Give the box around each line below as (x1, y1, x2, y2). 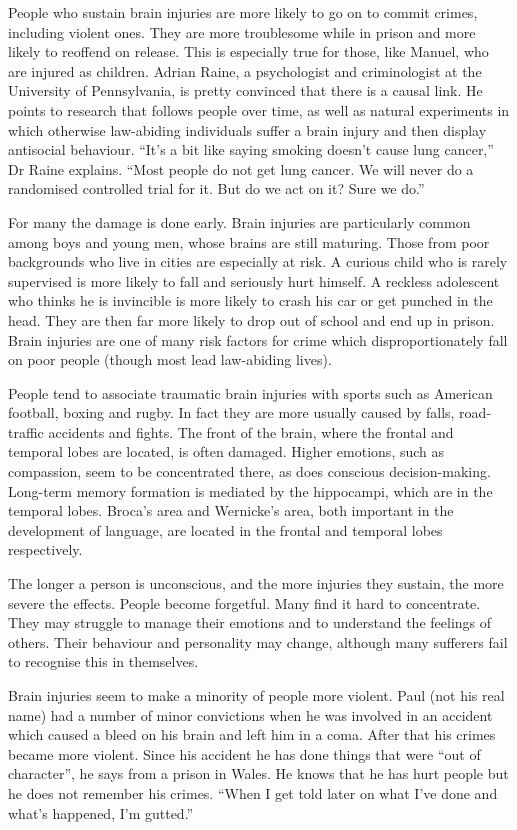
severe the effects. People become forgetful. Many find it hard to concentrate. (8, 592, 481, 613)
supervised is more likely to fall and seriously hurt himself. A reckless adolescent (8, 270, 500, 291)
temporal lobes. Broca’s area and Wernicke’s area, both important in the (8, 500, 454, 521)
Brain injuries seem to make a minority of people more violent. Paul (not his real (8, 685, 505, 705)
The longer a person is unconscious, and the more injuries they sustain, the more (8, 573, 504, 594)
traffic (8, 421, 44, 442)
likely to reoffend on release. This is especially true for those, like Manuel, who (8, 41, 489, 62)
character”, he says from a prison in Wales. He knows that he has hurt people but (8, 763, 509, 784)
